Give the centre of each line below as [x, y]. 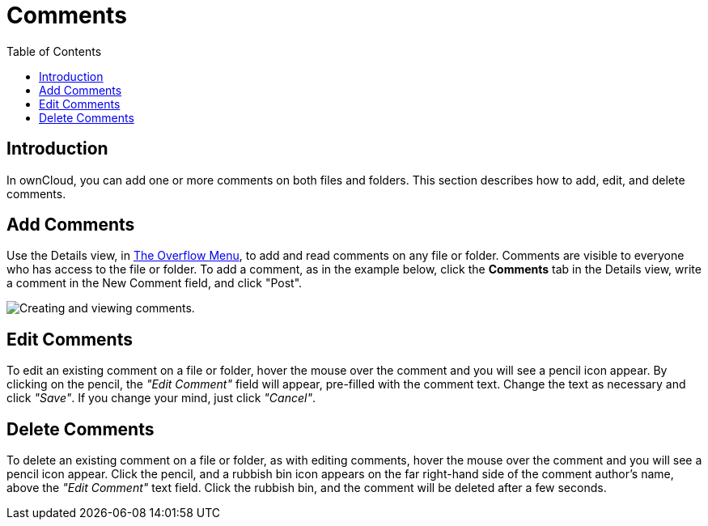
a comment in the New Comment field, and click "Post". [155, 283]
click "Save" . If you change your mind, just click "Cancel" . [161, 398]
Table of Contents [54, 51]
